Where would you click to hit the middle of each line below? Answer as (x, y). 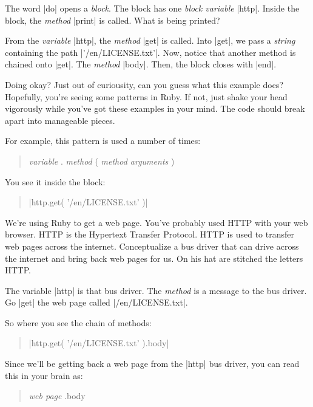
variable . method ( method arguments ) (102, 161)
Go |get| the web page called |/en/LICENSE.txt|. (96, 302)
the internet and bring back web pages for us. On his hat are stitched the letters (154, 258)
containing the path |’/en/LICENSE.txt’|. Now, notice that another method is (150, 52)
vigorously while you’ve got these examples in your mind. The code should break (155, 108)
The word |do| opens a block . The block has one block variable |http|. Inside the (152, 8)
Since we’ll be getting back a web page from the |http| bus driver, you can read (152, 364)
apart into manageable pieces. (60, 120)
